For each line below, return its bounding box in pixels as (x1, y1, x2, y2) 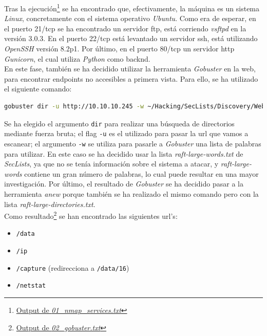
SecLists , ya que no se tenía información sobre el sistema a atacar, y (4, 158, 219, 169)
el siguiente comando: (4, 83, 72, 94)
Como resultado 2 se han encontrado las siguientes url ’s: (4, 209, 178, 221)
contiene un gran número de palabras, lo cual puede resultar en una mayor (24, 168, 259, 179)
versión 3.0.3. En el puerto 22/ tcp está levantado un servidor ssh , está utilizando (4, 33, 258, 44)
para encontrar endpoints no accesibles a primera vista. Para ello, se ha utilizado (4, 73, 258, 84)
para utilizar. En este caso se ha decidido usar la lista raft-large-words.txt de (4, 148, 243, 159)
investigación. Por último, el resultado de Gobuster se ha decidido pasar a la (4, 178, 243, 189)
